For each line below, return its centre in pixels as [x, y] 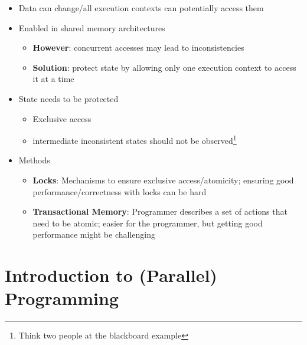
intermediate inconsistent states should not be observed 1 [135, 139]
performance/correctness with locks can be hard [120, 191]
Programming [62, 298]
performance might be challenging [94, 234]
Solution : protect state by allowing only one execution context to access [164, 67]
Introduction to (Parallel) [111, 275]
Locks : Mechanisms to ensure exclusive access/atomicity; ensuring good [163, 180]
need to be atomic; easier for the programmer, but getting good [148, 223]
